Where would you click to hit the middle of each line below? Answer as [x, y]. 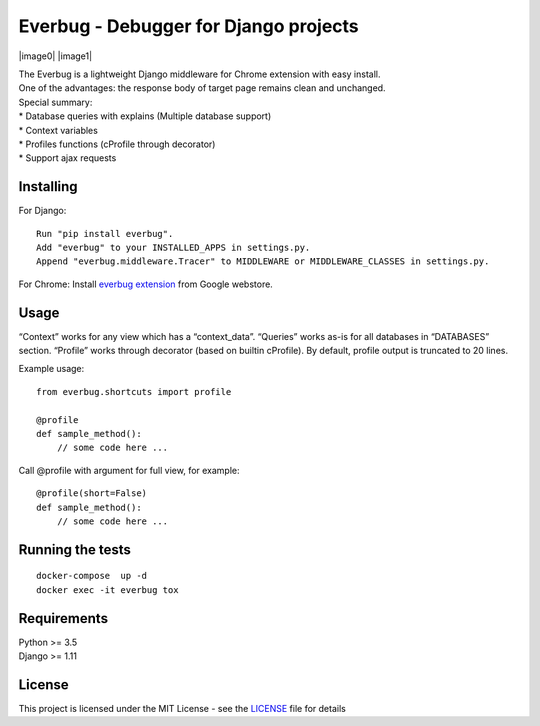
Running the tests [75, 549]
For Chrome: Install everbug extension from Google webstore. [146, 284]
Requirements [63, 618]
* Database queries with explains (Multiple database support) [145, 116]
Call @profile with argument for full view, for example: [129, 470]
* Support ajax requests [67, 158]
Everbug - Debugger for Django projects [188, 26]
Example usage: [51, 369]
